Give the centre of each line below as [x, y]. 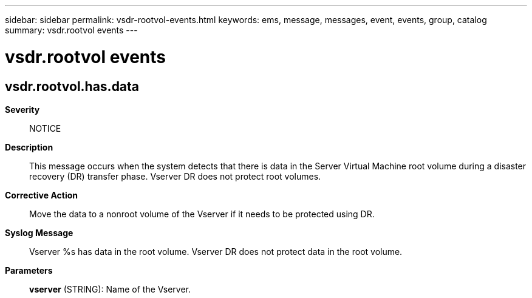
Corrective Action [41, 195]
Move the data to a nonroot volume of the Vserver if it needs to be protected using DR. [202, 214]
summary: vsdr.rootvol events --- [71, 30]
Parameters [29, 270]
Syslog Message [39, 232]
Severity [22, 109]
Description [29, 147]
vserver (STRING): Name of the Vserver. [110, 289]
